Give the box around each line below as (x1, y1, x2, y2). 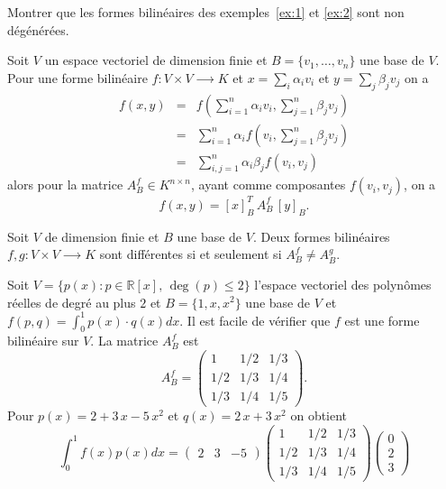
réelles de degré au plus (7, 292, 136, 311)
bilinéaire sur (7, 331, 79, 350)
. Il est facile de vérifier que (179, 310, 331, 329)
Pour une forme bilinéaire (7, 68, 148, 87)
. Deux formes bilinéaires (252, 226, 390, 245)
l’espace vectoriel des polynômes (254, 274, 432, 293)
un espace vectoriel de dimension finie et (44, 51, 268, 69)
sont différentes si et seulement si (99, 244, 282, 263)
